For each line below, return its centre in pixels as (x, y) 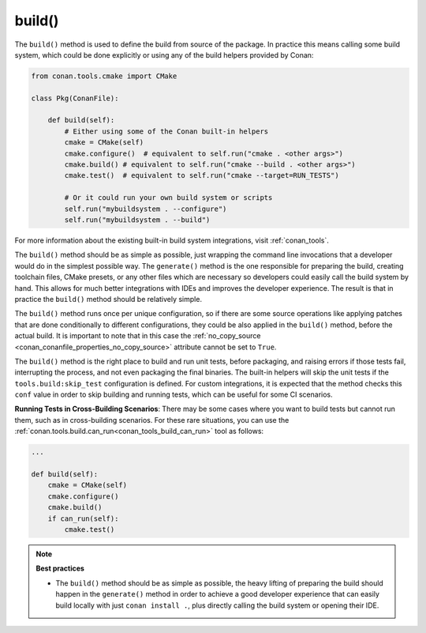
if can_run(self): (83, 518)
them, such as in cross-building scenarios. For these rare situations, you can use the (152, 420)
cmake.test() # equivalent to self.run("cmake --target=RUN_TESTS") (202, 175)
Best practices (60, 568)
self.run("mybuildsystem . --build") (137, 220)
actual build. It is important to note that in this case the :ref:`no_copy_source (138, 336)
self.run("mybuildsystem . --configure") (146, 209)
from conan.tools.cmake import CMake (104, 76)
